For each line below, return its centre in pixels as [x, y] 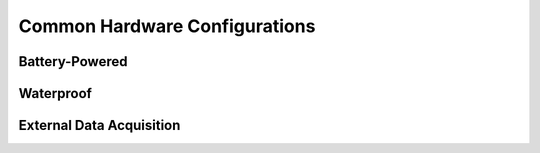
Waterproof [55, 93]
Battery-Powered [73, 61]
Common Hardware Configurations [167, 26]
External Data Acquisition [99, 125]
